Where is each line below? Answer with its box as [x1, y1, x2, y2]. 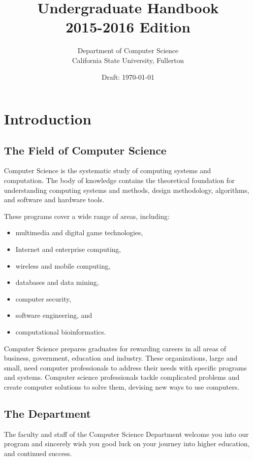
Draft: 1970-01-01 [101, 71, 155, 82]
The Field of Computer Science [4, 142, 167, 157]
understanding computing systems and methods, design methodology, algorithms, [4, 184, 250, 195]
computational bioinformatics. [15, 327, 106, 337]
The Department [4, 405, 91, 421]
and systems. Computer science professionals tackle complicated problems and [4, 372, 240, 382]
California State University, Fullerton [72, 55, 184, 65]
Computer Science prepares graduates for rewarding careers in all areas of [4, 343, 226, 353]
